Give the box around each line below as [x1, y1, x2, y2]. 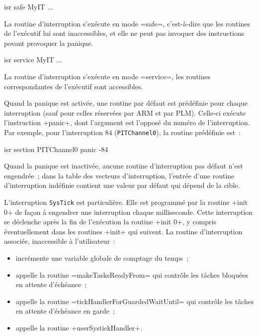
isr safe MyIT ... [4, 1, 53, 11]
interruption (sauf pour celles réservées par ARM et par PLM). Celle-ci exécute [4, 107, 246, 118]
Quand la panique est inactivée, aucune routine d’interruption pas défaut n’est [4, 161, 243, 171]
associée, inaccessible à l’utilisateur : [4, 236, 116, 246]
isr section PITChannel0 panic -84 [4, 144, 108, 154]
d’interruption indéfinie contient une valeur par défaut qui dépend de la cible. [4, 180, 240, 190]
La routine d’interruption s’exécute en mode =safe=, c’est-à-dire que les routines [4, 18, 251, 28]
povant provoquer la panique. [4, 37, 93, 48]
